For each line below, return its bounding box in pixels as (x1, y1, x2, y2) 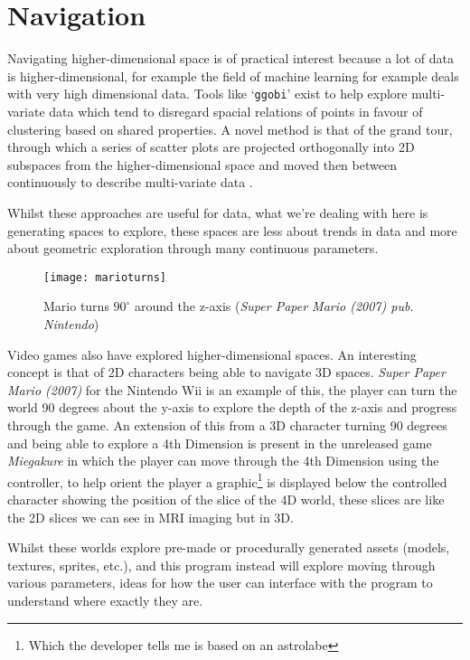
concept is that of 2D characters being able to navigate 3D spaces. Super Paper (7, 363, 446, 382)
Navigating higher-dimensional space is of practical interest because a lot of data (7, 49, 454, 68)
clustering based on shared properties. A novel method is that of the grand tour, (7, 119, 453, 138)
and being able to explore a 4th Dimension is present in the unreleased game (7, 433, 432, 452)
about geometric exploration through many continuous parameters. (7, 239, 379, 258)
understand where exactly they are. (7, 590, 203, 609)
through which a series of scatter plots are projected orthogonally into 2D (7, 137, 415, 156)
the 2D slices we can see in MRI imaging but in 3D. (7, 507, 294, 526)
